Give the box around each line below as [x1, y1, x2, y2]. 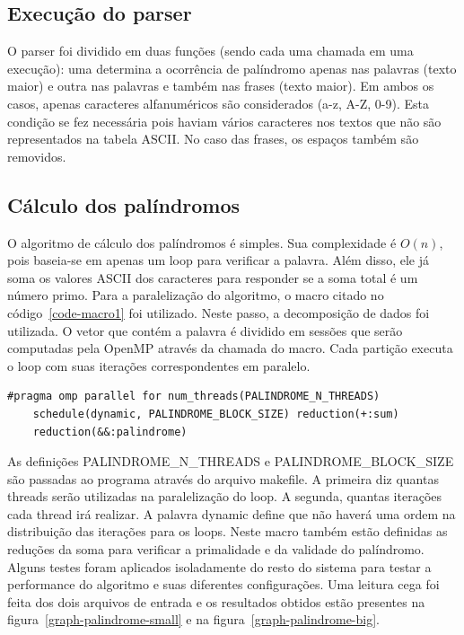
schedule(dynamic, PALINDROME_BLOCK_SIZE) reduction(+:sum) [32, 407, 399, 420]
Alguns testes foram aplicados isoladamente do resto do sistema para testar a [7, 557, 432, 576]
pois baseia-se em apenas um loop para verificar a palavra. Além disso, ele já [7, 251, 429, 269]
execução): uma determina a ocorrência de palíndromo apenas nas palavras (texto [7, 58, 457, 77]
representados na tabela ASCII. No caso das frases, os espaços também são [7, 129, 419, 148]
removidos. [7, 146, 66, 165]
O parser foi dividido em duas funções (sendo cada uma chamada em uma [7, 41, 414, 60]
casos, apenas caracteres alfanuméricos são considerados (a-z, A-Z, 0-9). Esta [7, 93, 429, 112]
